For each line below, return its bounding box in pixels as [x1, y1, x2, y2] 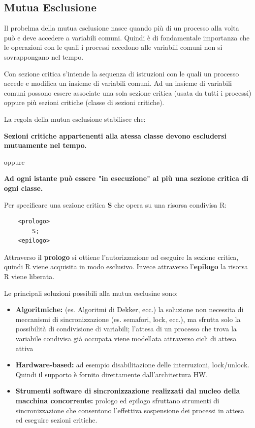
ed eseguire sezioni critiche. [15, 415, 97, 425]
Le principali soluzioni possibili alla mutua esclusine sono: [4, 287, 178, 298]
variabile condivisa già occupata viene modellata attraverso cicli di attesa [15, 333, 237, 344]
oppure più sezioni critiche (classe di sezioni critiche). [4, 97, 164, 107]
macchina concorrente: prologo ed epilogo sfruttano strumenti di [15, 395, 220, 406]
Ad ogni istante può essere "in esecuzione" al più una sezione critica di [4, 173, 249, 183]
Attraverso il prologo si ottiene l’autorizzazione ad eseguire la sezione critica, [4, 251, 239, 262]
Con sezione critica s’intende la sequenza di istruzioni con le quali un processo [4, 68, 239, 78]
